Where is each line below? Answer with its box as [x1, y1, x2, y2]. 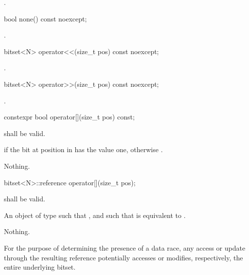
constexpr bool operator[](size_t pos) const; [4, 112, 135, 122]
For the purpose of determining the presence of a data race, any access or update [4, 242, 246, 253]
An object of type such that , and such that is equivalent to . [4, 210, 186, 220]
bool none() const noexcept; [4, 13, 87, 23]
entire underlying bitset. [4, 262, 76, 272]
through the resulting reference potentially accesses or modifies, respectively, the [4, 252, 243, 262]
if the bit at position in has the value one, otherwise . [4, 144, 163, 155]
